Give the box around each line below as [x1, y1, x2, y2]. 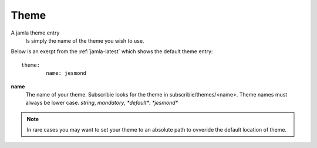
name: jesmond [46, 70, 87, 77]
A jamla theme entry [11, 29, 60, 36]
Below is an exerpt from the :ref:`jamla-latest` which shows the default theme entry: [11, 48, 213, 55]
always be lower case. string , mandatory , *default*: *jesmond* [25, 99, 178, 106]
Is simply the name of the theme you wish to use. [25, 37, 144, 44]
